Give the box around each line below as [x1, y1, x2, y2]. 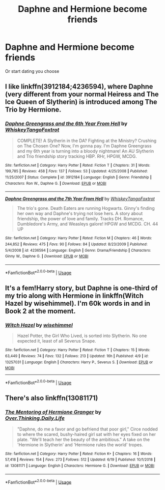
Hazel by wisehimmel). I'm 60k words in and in [5, 299, 151, 308]
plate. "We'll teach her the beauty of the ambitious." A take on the [17, 436, 150, 442]
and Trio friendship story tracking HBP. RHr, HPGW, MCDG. [17, 153, 137, 159]
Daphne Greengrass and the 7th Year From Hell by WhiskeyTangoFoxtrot [5, 196, 155, 202]
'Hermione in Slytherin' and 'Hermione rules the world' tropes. [17, 441, 143, 448]
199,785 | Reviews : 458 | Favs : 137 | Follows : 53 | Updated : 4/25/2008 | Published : [5, 169, 148, 174]
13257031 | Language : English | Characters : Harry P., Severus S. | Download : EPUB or [5, 360, 153, 365]
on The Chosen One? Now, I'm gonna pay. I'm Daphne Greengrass [17, 143, 152, 148]
